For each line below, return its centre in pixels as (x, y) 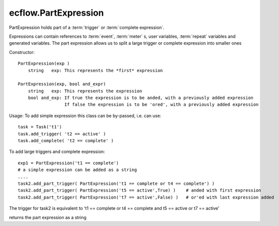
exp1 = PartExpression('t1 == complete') (68, 163)
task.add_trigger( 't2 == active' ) (62, 134)
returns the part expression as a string (48, 217)
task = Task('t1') (40, 127)
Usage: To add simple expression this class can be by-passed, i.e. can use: (85, 116)
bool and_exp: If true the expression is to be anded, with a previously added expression (141, 98)
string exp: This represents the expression (85, 91)
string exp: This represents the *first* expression (95, 70)
